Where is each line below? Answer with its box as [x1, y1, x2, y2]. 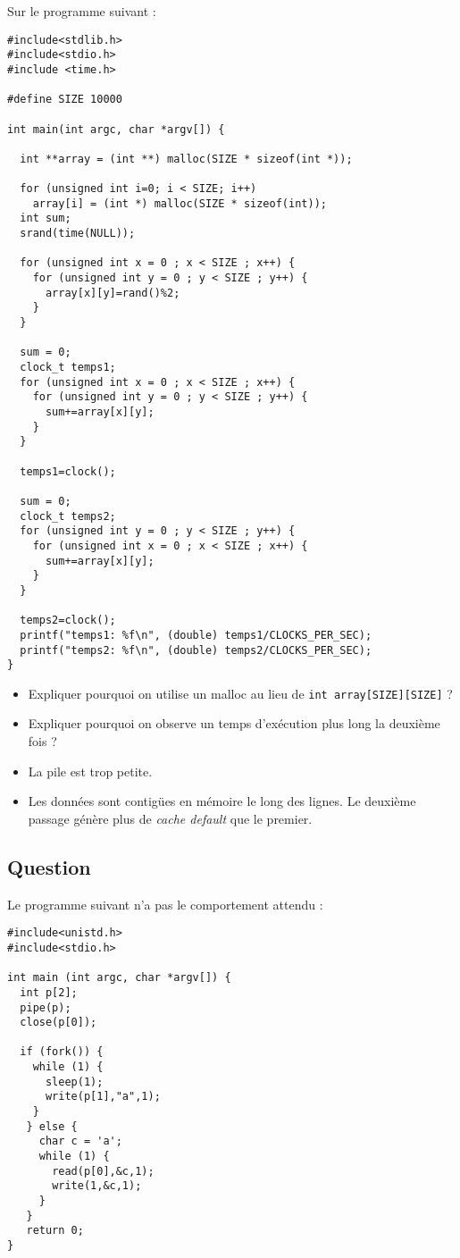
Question [7, 852, 91, 880]
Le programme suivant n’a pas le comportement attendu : [7, 894, 323, 913]
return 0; [26, 1224, 84, 1237]
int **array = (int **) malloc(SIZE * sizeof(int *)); [20, 152, 353, 165]
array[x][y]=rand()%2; [45, 286, 180, 299]
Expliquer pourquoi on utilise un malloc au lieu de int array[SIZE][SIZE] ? [28, 684, 453, 702]
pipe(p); [20, 1001, 71, 1014]
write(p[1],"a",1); [45, 1090, 161, 1103]
